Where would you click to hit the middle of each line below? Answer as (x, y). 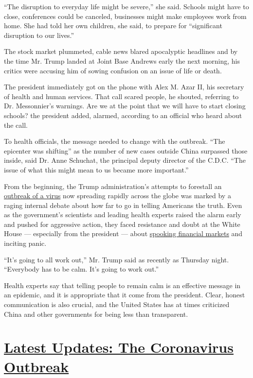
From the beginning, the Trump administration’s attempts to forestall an (113, 186)
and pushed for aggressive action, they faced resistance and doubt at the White (122, 224)
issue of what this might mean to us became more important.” (96, 169)
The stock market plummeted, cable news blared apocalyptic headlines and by (121, 51)
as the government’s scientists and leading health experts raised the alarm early (123, 215)
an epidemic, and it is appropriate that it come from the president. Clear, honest (125, 295)
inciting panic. (25, 243)
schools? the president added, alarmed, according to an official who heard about (123, 115)
